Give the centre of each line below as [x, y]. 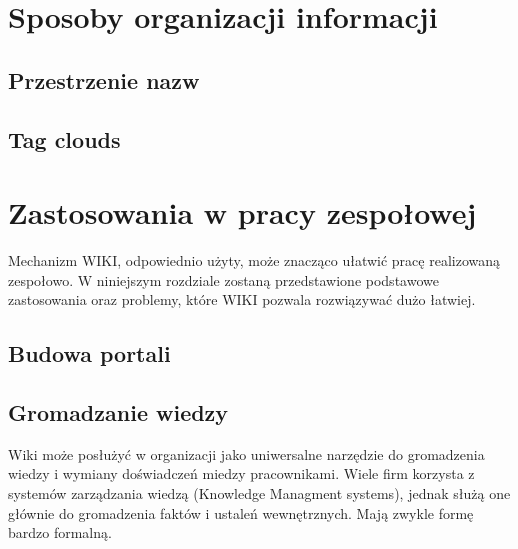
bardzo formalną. [60, 532]
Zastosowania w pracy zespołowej [242, 212]
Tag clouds [64, 138]
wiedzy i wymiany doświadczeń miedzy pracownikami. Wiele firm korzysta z [241, 473]
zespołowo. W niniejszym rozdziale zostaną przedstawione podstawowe [223, 279]
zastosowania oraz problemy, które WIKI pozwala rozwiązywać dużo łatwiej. [242, 299]
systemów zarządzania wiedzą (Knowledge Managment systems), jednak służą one [259, 493]
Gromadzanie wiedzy [118, 412]
